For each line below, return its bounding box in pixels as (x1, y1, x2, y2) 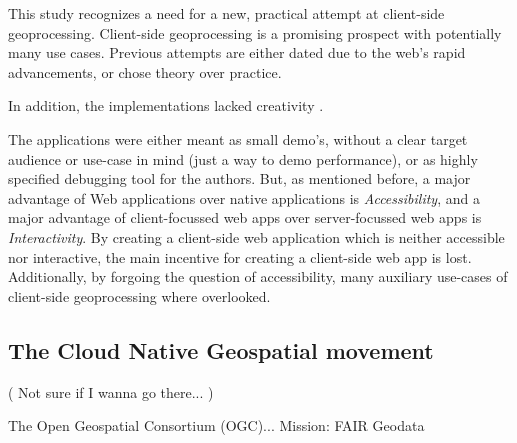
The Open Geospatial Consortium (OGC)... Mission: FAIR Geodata (8, 415, 425, 436)
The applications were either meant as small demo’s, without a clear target (8, 128, 468, 149)
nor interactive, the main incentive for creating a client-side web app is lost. (8, 246, 472, 267)
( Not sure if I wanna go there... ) (8, 381, 214, 402)
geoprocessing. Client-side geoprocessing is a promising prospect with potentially (8, 22, 502, 43)
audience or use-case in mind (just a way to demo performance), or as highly (8, 148, 478, 169)
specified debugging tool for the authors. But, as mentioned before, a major (8, 168, 471, 189)
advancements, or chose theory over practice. (8, 61, 282, 82)
